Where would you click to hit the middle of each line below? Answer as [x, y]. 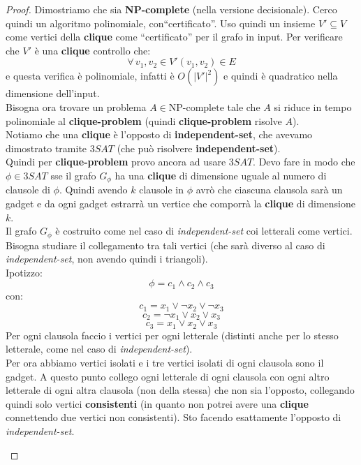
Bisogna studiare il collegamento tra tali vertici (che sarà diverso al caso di [165, 245]
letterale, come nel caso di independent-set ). [99, 349]
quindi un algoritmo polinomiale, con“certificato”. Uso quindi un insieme [161, 23]
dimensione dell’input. [53, 93]
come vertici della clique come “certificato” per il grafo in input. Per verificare [174, 37]
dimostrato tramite [46, 148]
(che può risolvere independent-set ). [199, 148]
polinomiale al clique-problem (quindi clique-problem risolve [144, 120]
